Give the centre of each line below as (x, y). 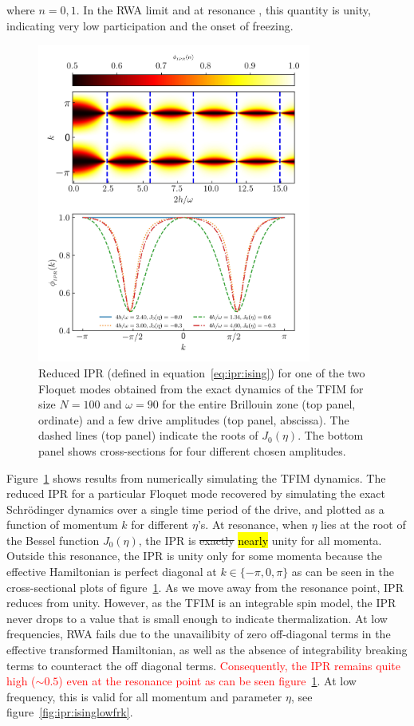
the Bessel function (53, 540)
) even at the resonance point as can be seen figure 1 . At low (207, 681)
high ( (21, 681)
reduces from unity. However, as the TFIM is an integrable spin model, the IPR (201, 603)
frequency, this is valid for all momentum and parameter (144, 696)
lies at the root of (363, 525)
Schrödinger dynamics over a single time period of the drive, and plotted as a (195, 509)
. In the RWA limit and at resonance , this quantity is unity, (223, 10)
